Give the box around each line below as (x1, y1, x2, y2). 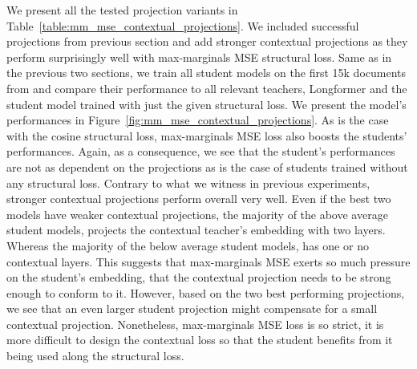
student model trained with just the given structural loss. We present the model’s (6, 95, 407, 112)
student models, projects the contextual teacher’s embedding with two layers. (6, 221, 386, 238)
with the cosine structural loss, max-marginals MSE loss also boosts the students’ (6, 127, 407, 144)
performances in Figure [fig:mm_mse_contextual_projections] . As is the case (6, 112, 389, 128)
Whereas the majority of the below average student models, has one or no (6, 237, 369, 253)
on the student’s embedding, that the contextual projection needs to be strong (6, 269, 391, 286)
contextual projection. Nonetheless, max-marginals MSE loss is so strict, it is (6, 315, 384, 332)
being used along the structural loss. (6, 347, 184, 364)
